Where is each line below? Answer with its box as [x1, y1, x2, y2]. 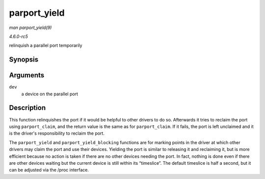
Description [9, 104, 46, 112]
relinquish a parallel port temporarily [9, 42, 82, 49]
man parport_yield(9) [9, 25, 52, 30]
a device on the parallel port [21, 91, 79, 97]
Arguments [9, 71, 45, 80]
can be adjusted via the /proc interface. [9, 167, 89, 173]
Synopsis [9, 56, 39, 64]
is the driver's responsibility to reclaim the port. [9, 130, 105, 136]
